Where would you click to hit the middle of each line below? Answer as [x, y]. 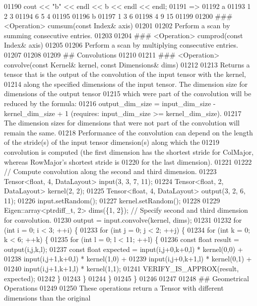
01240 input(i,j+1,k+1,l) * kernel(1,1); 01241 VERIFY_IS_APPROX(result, [122, 269]
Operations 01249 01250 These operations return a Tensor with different [114, 288]
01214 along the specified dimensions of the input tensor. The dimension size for [126, 84]
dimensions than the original [47, 297]
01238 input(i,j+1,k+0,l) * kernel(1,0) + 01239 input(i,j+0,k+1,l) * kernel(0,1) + [128, 259]
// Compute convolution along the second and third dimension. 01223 [110, 171]
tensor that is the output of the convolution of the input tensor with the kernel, [125, 74]
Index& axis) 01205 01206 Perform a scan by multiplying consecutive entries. [121, 45]
